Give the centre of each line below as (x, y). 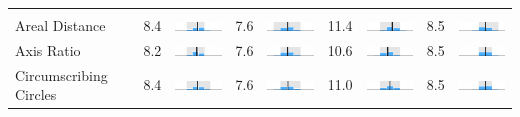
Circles (36, 94)
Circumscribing (61, 74)
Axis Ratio (48, 49)
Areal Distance (60, 25)
